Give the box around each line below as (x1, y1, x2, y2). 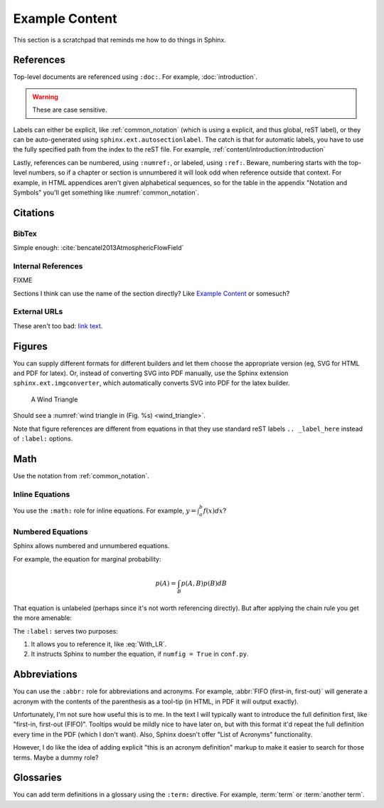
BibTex (13, 229, 37, 238)
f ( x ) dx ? (203, 506, 227, 515)
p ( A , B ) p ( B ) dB (181, 579, 228, 587)
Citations (13, 206, 55, 219)
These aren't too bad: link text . (13, 321, 103, 330)
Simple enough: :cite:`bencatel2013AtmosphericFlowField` (13, 243, 184, 252)
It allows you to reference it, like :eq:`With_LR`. (31, 639, 167, 648)
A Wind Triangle (31, 395, 78, 404)
